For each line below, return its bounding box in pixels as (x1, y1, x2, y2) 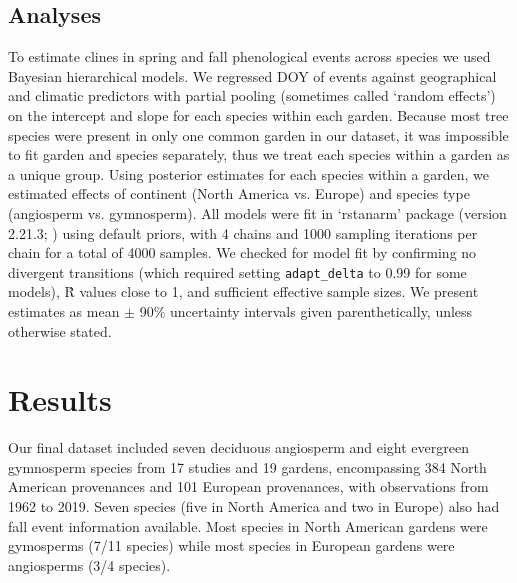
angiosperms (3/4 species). (8, 554, 171, 575)
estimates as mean (8, 300, 120, 321)
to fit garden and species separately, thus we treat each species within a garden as (8, 144, 510, 165)
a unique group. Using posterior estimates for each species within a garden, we (8, 163, 489, 184)
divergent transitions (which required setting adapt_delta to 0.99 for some (8, 261, 467, 282)
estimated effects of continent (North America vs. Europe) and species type (8, 183, 470, 204)
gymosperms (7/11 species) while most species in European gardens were (8, 535, 455, 556)
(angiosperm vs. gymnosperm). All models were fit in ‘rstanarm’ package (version (8, 202, 507, 223)
